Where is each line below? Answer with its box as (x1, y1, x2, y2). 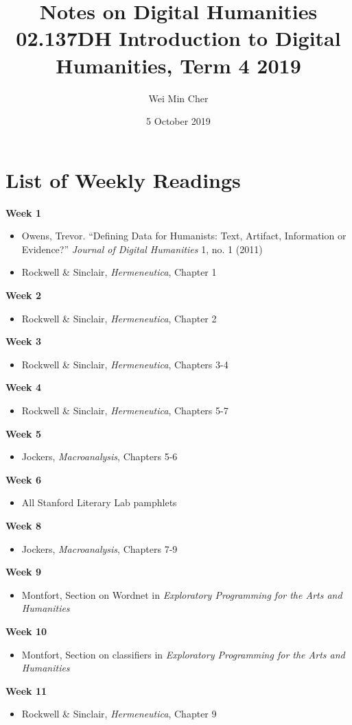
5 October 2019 (146, 114, 211, 128)
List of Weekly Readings (5, 165, 241, 193)
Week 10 (5, 623, 47, 638)
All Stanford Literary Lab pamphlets (21, 495, 177, 510)
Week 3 (5, 334, 41, 348)
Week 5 (5, 426, 41, 440)
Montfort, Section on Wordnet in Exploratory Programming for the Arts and (21, 587, 342, 602)
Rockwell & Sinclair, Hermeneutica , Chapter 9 (21, 706, 217, 721)
